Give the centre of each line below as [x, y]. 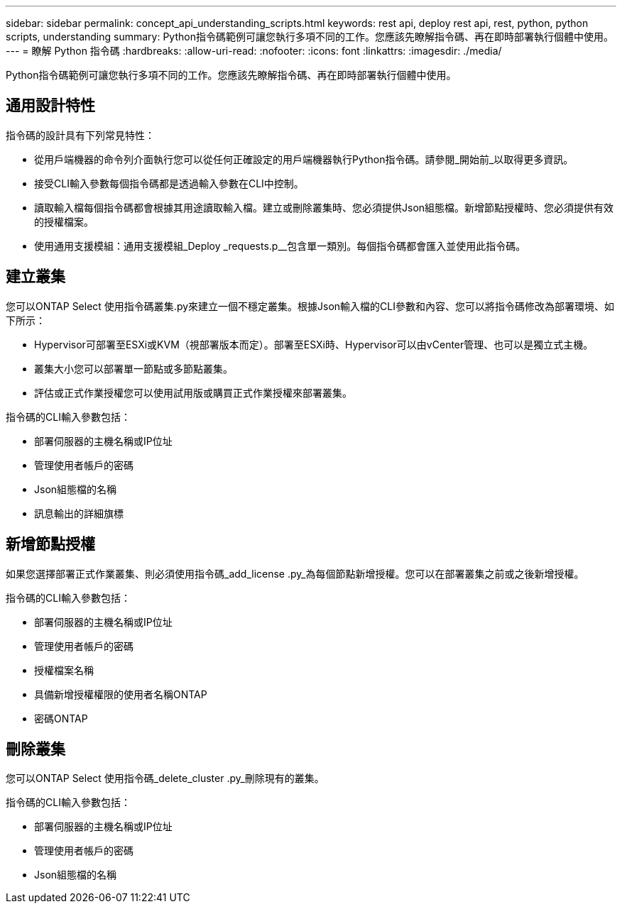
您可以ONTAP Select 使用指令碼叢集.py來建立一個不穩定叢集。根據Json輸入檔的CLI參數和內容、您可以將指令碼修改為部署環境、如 [310, 306]
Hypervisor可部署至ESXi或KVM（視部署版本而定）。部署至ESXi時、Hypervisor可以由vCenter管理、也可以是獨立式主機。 [314, 344]
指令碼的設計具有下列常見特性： [80, 135]
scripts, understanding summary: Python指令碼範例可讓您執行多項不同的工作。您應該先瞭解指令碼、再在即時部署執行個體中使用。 [310, 37]
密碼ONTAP [61, 718]
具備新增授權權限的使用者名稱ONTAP [121, 694]
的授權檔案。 [64, 221]
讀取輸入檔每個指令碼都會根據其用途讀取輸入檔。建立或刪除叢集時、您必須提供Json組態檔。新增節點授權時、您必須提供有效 [324, 207]
